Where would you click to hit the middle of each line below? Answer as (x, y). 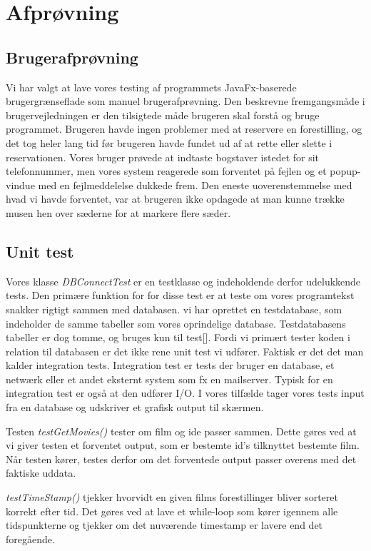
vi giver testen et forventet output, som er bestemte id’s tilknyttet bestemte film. (183, 445)
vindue (20, 184)
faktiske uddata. (41, 473)
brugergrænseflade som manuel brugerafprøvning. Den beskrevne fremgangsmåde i (185, 101)
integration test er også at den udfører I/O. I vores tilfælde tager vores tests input (185, 393)
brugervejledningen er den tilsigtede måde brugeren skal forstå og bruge (163, 115)
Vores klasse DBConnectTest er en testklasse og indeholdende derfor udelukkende (183, 281)
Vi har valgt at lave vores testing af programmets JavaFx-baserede (151, 87)
